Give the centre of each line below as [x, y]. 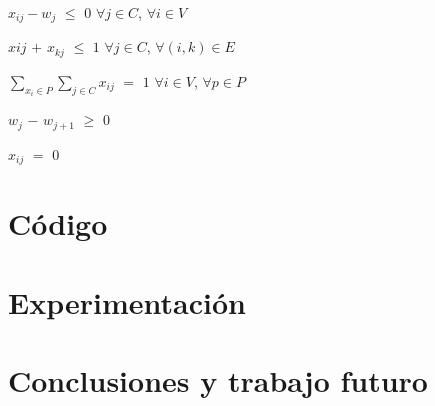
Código [58, 223]
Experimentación [127, 301]
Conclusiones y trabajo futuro [218, 380]
